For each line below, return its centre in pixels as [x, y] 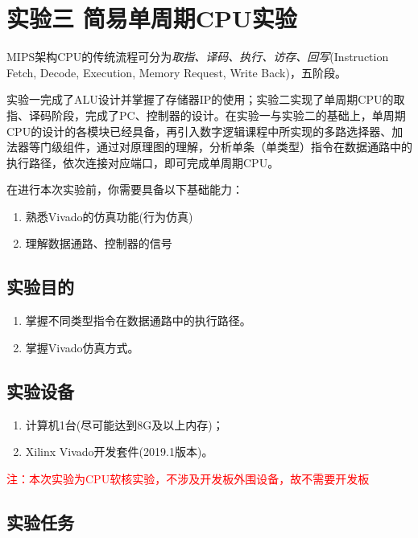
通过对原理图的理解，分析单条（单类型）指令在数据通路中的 [254, 147]
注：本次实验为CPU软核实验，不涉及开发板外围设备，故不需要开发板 [188, 478]
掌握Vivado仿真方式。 [82, 347]
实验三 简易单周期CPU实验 [152, 18]
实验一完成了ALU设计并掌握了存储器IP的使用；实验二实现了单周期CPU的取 [206, 99]
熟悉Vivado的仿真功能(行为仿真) [109, 216]
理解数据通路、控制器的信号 [99, 243]
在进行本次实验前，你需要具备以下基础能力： [125, 189]
